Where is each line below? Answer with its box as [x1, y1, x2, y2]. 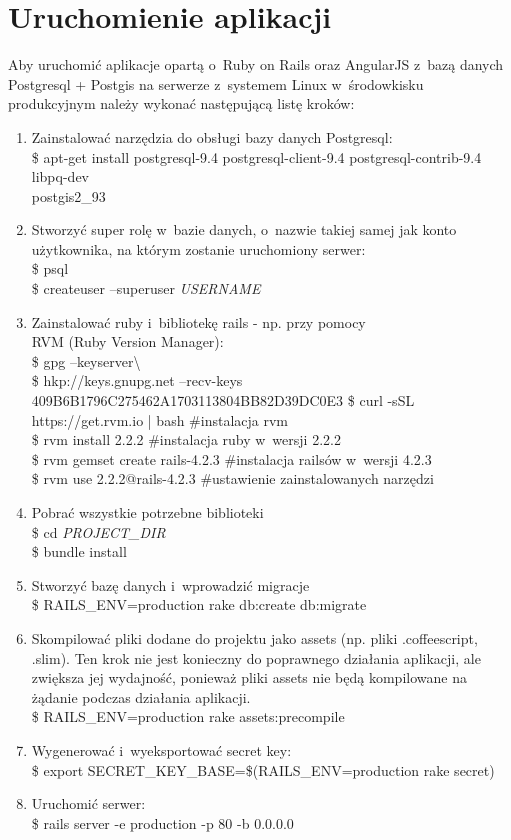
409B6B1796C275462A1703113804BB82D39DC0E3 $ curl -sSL [31, 390, 415, 411]
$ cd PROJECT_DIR [31, 521, 166, 542]
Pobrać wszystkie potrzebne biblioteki [31, 502, 264, 522]
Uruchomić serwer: [31, 793, 146, 814]
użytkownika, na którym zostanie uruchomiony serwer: [31, 238, 366, 259]
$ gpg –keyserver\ [31, 350, 141, 371]
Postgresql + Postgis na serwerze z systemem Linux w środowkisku [8, 73, 424, 94]
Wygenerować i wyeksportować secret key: [31, 739, 292, 760]
